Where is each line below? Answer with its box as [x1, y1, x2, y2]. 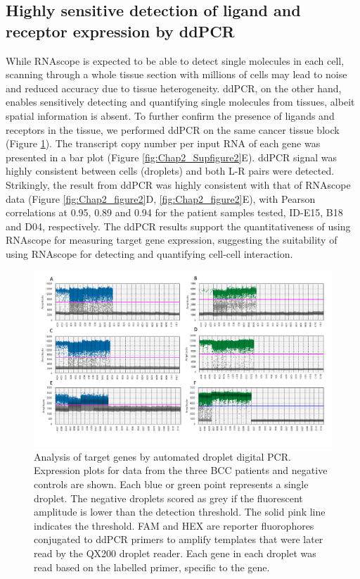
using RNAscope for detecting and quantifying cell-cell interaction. [6, 246, 293, 261]
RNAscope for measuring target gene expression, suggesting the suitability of [6, 232, 337, 247]
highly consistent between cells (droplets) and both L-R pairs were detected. [6, 163, 335, 178]
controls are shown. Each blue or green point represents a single [34, 476, 309, 491]
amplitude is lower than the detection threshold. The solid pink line [34, 504, 326, 519]
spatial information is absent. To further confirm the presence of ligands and [6, 108, 335, 123]
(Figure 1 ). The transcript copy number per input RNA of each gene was [6, 136, 321, 151]
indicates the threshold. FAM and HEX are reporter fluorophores [34, 518, 314, 533]
